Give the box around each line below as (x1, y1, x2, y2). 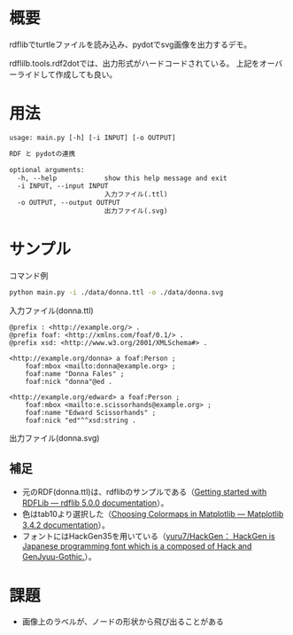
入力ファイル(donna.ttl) (9, 305, 95, 316)
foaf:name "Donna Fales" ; (25, 369, 125, 378)
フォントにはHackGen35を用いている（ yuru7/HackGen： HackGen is (21, 530, 276, 541)
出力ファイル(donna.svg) (9, 432, 100, 443)
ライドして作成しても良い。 (16, 68, 118, 80)
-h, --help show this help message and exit (17, 174, 227, 183)
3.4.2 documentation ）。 (21, 520, 111, 530)
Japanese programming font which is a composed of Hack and (21, 540, 252, 551)
